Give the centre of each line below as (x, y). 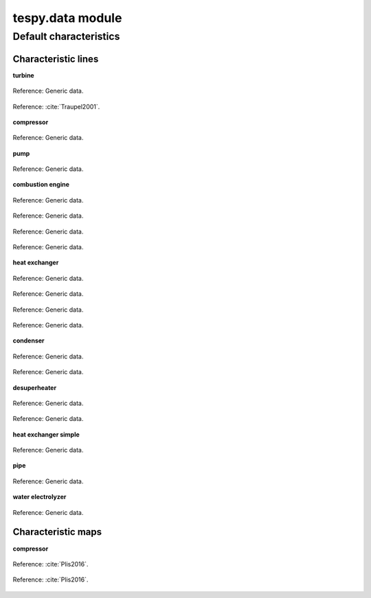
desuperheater (35, 387)
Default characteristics (66, 36)
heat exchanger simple (46, 434)
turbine (23, 75)
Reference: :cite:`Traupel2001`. (56, 106)
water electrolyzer (40, 497)
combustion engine (41, 185)
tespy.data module (67, 18)
